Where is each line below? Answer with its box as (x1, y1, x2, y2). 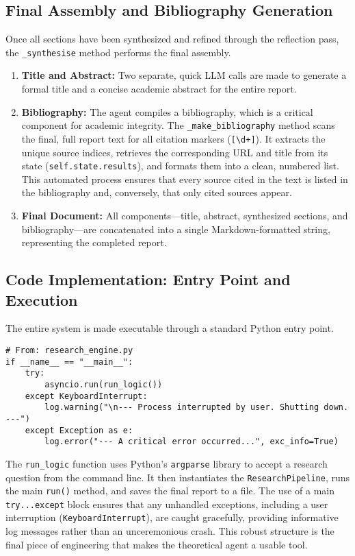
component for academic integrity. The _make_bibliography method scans (21, 118, 335, 132)
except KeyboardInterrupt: (25, 391, 148, 401)
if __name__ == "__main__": (5, 356, 133, 367)
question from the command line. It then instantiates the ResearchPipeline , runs (5, 470, 350, 484)
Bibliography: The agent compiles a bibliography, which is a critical (21, 104, 313, 119)
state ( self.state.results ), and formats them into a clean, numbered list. (21, 158, 339, 173)
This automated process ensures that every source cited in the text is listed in (21, 171, 348, 186)
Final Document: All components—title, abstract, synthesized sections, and (21, 208, 348, 222)
